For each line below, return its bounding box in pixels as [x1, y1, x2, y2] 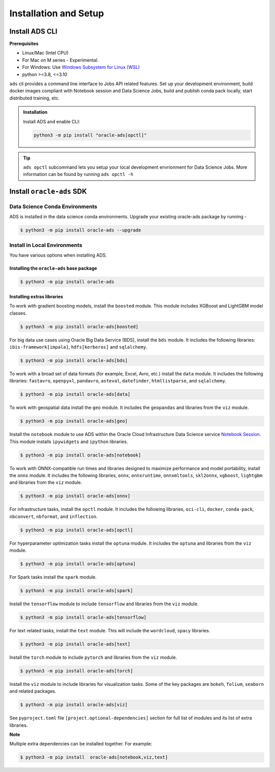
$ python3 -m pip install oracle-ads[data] [20, 392, 131, 397]
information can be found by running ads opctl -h [23, 171, 133, 177]
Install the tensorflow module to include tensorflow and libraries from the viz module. [9, 601, 199, 607]
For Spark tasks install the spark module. [9, 574, 97, 580]
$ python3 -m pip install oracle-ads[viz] [20, 702, 128, 708]
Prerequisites [9, 41, 39, 47]
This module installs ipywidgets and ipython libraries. [9, 439, 128, 445]
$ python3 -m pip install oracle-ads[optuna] [20, 561, 136, 567]
